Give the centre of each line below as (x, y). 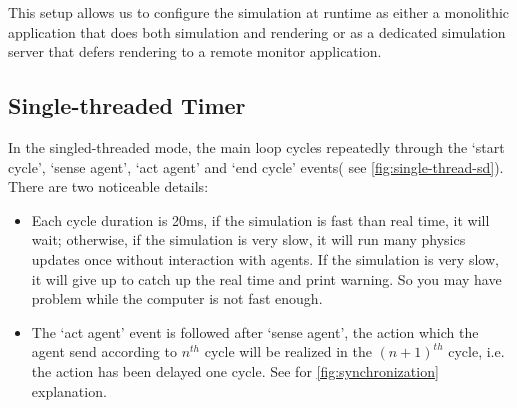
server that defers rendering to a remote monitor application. (195, 51)
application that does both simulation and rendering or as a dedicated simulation (257, 31)
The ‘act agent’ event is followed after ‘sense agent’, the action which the (255, 331)
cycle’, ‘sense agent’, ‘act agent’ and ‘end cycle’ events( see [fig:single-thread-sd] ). (256, 166)
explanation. (69, 390)
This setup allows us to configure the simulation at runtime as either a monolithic (259, 12)
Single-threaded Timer (127, 105)
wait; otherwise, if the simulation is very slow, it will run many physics (248, 239)
